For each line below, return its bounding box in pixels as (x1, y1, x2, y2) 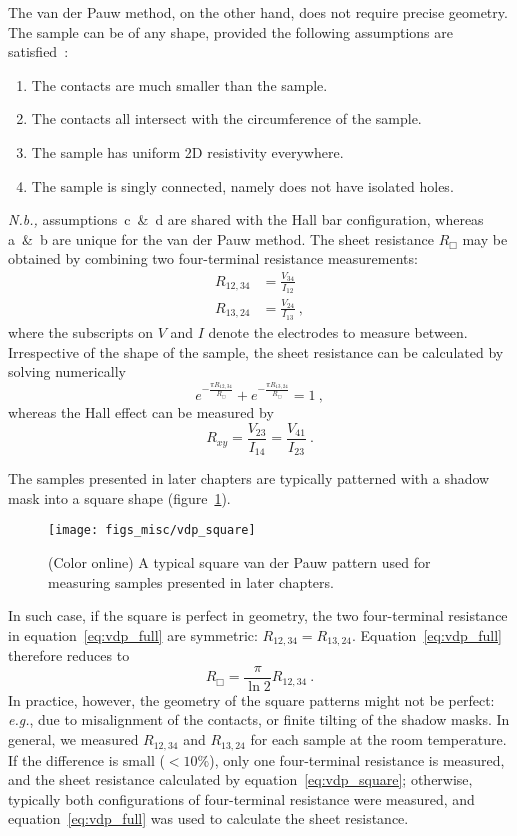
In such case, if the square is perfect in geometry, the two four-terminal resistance (8, 605, 508, 626)
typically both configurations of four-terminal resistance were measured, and (8, 788, 475, 809)
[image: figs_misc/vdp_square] (48, 523, 256, 538)
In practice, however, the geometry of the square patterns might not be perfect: (8, 689, 495, 710)
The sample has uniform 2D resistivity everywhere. (31, 141, 344, 162)
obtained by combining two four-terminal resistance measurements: (8, 248, 418, 269)
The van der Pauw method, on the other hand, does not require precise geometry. (8, 2, 508, 22)
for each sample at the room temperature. (250, 729, 507, 750)
